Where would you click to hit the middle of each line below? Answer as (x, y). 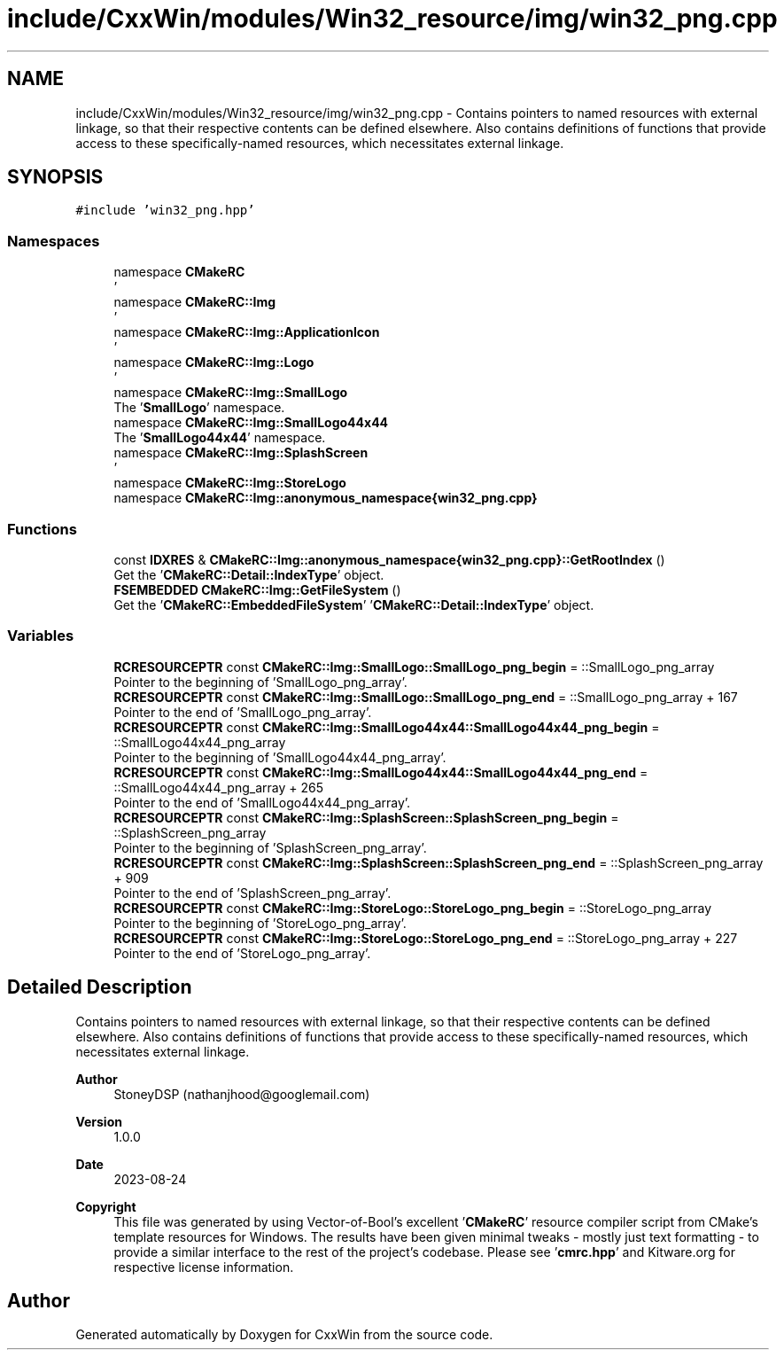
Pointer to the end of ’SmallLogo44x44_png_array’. (262, 802)
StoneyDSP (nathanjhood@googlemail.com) (242, 1094)
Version (99, 1121)
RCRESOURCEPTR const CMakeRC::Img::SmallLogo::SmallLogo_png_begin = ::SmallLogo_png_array (414, 667)
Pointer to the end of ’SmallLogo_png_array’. (243, 712)
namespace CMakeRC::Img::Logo (214, 363)
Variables (41, 636)
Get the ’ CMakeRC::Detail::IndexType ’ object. (249, 574)
